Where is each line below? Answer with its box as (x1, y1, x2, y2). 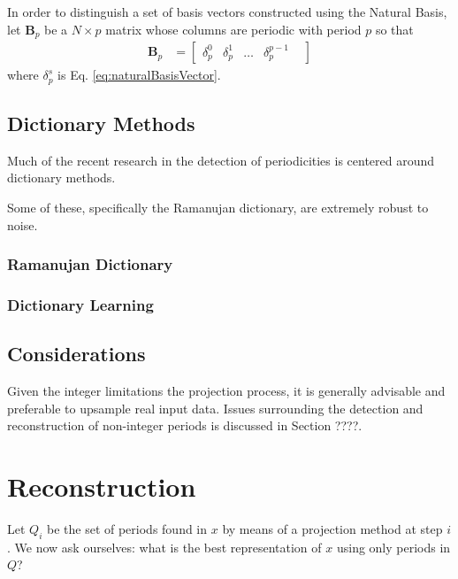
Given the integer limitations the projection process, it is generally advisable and (7, 382, 446, 399)
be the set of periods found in (46, 519, 208, 537)
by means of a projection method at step (222, 519, 443, 537)
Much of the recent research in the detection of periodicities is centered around (7, 151, 435, 169)
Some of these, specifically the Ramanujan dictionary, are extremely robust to (7, 197, 429, 216)
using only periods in (336, 537, 451, 556)
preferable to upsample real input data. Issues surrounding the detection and (7, 398, 424, 417)
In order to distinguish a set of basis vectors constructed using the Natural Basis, (7, 3, 447, 20)
